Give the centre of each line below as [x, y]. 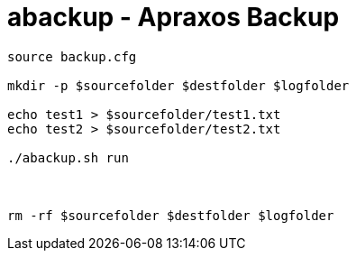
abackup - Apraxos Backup [173, 17]
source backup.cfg [72, 56]
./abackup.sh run [68, 157]
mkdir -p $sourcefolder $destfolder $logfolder [178, 85]
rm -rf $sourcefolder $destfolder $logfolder [171, 215]
